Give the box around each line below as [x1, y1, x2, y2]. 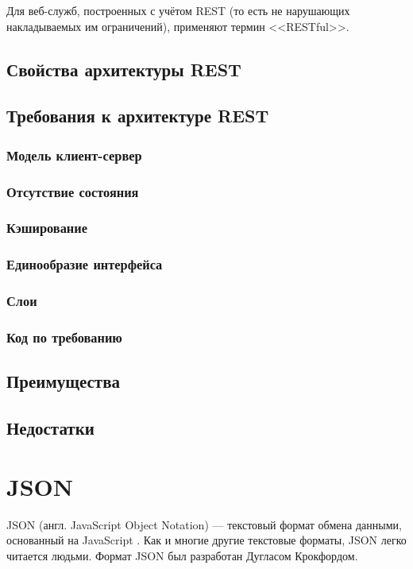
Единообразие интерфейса [6, 254, 163, 274]
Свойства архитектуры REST [6, 56, 241, 81]
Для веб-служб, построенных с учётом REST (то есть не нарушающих [6, 2, 350, 18]
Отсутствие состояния [6, 181, 139, 201]
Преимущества [6, 369, 121, 393]
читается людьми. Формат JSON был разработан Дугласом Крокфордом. [6, 547, 358, 563]
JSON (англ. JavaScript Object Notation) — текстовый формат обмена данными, [6, 516, 402, 532]
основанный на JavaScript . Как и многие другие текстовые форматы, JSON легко [6, 532, 407, 548]
